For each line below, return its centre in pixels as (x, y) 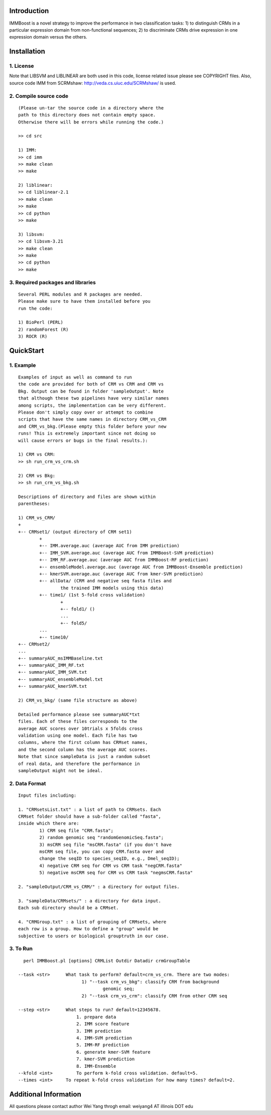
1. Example (23, 365)
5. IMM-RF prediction (103, 1045)
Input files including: (47, 795)
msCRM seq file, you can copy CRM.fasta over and (102, 852)
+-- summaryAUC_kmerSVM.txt (53, 686)
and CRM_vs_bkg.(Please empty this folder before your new (92, 426)
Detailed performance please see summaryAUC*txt (79, 714)
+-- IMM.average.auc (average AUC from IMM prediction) (110, 546)
